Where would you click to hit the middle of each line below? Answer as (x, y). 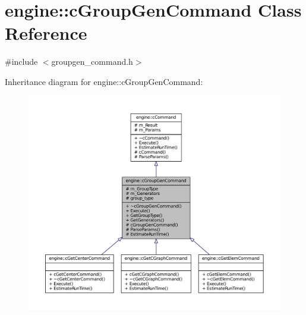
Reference (46, 33)
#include (21, 62)
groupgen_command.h (92, 62)
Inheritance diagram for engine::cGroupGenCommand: (104, 81)
